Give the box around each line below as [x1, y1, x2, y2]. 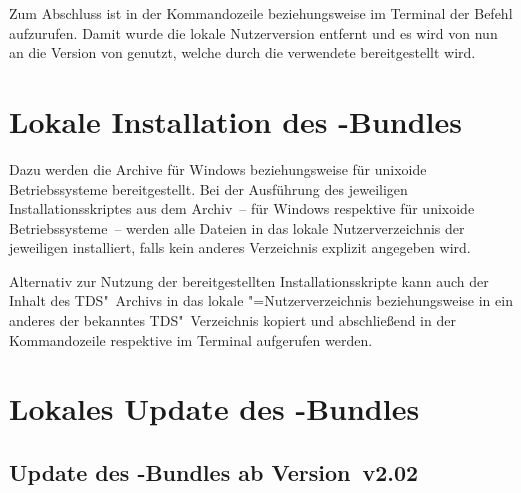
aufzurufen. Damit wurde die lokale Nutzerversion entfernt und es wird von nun [9, 22, 498, 43]
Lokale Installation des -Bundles [9, 100, 462, 141]
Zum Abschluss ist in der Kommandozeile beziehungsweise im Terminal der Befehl [9, 3, 513, 23]
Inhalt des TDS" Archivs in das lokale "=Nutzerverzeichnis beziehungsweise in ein [9, 290, 513, 311]
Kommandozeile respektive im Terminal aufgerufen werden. [9, 329, 373, 350]
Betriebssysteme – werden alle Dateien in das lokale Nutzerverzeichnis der [9, 217, 465, 238]
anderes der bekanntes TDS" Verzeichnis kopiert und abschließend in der [9, 310, 456, 331]
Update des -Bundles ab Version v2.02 [9, 457, 419, 488]
